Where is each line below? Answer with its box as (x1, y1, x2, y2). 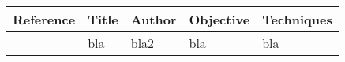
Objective (189, 10, 250, 28)
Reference (13, 10, 76, 28)
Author (130, 10, 177, 28)
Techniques (262, 10, 332, 28)
